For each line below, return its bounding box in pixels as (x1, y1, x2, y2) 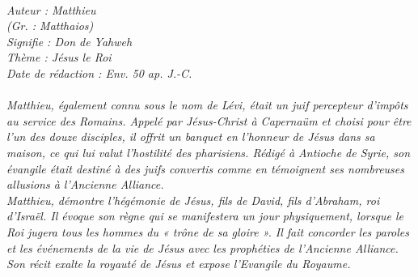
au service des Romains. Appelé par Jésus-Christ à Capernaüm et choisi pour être (6, 112, 412, 129)
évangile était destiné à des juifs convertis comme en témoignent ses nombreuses (6, 160, 405, 177)
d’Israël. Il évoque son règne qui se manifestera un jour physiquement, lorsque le (6, 207, 403, 224)
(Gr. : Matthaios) (6, 17, 94, 34)
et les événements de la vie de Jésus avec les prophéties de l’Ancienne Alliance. (6, 239, 399, 256)
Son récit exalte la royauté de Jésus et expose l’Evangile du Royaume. (6, 255, 351, 272)
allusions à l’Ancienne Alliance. (6, 176, 164, 193)
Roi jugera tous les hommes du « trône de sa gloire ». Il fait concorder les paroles (6, 223, 410, 240)
